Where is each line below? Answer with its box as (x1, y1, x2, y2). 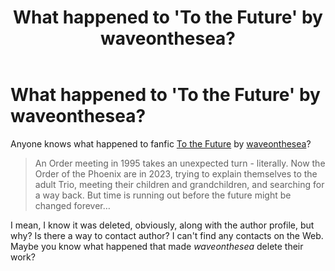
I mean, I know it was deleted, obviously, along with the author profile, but (10, 219, 315, 231)
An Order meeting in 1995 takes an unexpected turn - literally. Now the (34, 157, 326, 169)
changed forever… (34, 199, 111, 211)
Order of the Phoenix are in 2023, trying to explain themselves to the (34, 167, 318, 180)
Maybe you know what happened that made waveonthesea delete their (10, 240, 304, 252)
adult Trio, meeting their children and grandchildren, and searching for (34, 178, 325, 190)
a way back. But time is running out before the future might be (34, 189, 292, 201)
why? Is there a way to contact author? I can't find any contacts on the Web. (10, 229, 324, 241)
